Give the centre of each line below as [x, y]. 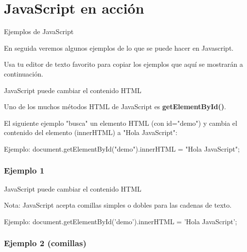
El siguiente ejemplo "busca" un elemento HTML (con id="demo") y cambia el [121, 123]
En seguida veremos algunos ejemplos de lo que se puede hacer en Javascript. [119, 48]
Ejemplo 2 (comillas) [45, 243]
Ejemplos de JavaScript [39, 31]
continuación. [24, 73]
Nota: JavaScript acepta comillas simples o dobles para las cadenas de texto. [118, 205]
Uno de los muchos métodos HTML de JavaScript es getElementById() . [115, 107]
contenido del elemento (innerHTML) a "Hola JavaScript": [91, 132]
